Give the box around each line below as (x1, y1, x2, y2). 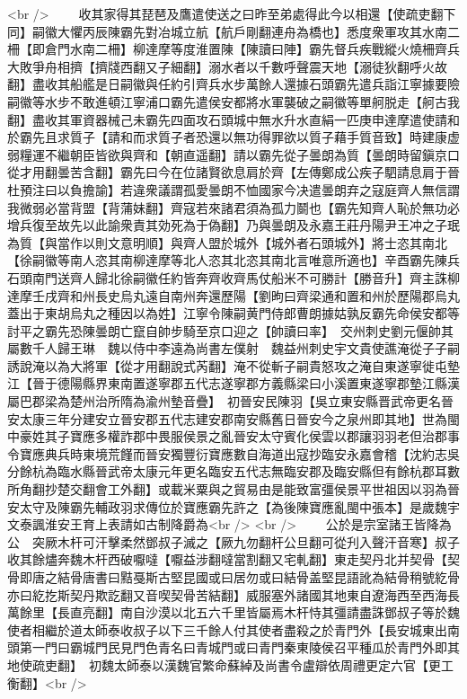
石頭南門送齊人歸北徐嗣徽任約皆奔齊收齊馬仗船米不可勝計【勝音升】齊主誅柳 (7, 268, 460, 287)
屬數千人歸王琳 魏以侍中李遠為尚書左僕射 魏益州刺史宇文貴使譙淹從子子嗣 (7, 339, 460, 358)
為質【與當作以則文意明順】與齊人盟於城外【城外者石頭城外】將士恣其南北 (7, 233, 447, 252)
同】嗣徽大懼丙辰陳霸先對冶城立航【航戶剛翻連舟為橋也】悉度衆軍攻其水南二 (7, 22, 460, 40)
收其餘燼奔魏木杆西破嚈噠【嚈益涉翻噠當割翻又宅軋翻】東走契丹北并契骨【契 (7, 550, 460, 569)
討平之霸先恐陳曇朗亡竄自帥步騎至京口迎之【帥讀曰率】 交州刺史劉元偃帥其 (7, 321, 454, 340)
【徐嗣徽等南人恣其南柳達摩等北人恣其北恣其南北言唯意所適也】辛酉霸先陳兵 (7, 251, 460, 270)
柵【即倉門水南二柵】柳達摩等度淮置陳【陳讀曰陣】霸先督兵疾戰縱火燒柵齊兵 (7, 40, 460, 58)
